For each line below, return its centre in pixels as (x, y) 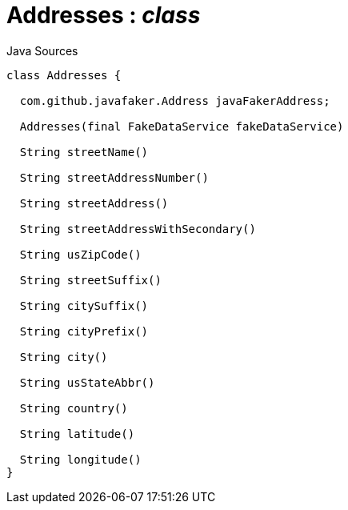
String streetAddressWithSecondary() (138, 229)
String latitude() (77, 434)
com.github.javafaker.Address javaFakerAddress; (175, 100)
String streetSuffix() (90, 280)
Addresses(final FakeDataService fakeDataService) (182, 126)
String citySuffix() (84, 305)
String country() (74, 408)
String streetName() (84, 152)
